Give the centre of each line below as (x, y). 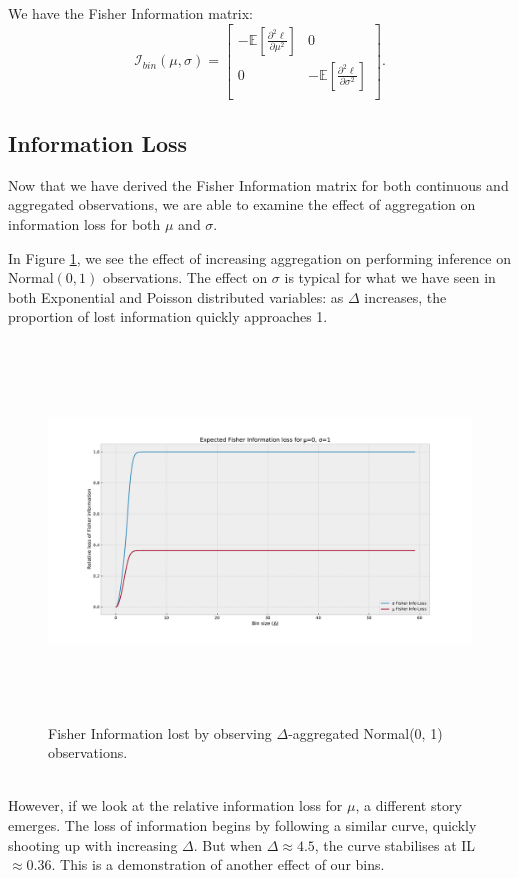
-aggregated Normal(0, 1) (365, 732)
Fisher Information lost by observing (160, 732)
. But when (227, 844)
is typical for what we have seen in (390, 277)
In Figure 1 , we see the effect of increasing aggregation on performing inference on (259, 257)
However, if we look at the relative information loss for (175, 805)
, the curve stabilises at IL (395, 844)
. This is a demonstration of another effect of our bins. (218, 864)
